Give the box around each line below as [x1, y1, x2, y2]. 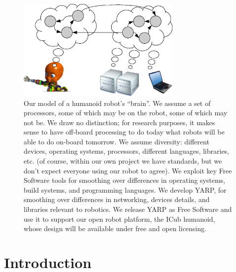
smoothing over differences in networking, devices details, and [24, 194, 210, 204]
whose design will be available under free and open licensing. [24, 223, 206, 234]
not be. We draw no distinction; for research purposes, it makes [24, 117, 215, 127]
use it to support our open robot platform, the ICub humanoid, [24, 213, 215, 224]
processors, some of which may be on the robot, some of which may [24, 107, 228, 118]
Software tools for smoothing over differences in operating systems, [24, 175, 225, 185]
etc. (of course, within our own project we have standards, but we [24, 156, 222, 166]
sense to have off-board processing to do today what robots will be [24, 127, 225, 137]
